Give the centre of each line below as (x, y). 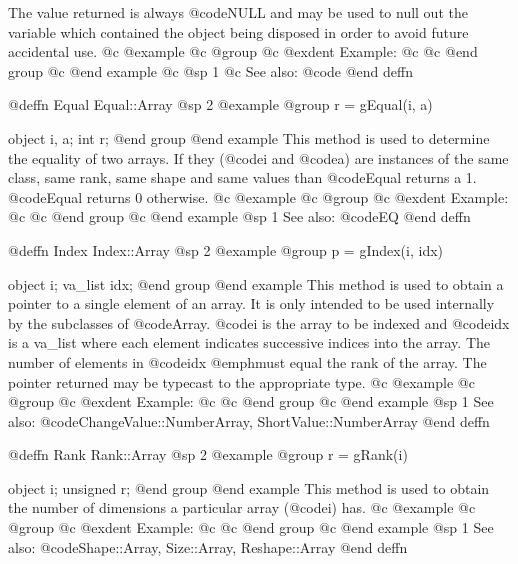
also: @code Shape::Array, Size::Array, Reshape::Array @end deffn (208, 546)
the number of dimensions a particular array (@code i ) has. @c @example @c (242, 507)
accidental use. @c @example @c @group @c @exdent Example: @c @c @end (243, 51)
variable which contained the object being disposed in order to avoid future (238, 31)
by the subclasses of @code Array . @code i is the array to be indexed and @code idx (259, 322)
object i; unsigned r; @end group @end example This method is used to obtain (249, 487)
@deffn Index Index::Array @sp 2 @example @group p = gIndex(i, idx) (226, 249)
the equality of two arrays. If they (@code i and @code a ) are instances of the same (258, 157)
